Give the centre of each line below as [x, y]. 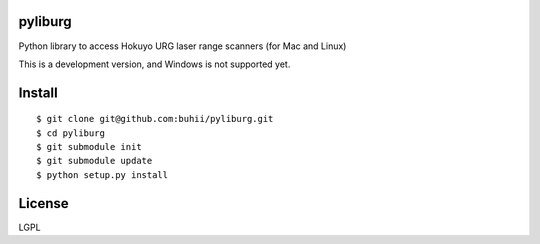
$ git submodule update [94, 161]
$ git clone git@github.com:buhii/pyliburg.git [155, 119]
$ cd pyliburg [70, 133]
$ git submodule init [89, 147]
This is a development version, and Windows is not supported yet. [154, 64]
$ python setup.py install [102, 174]
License [43, 203]
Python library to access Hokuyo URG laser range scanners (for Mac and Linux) [182, 46]
